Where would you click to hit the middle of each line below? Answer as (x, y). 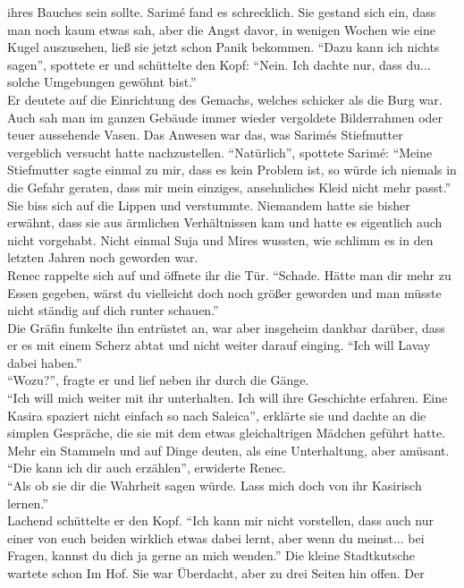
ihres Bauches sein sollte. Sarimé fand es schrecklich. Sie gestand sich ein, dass (222, 12)
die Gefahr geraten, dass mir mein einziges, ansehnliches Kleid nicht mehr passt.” (229, 187)
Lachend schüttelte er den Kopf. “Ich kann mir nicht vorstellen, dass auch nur (221, 520)
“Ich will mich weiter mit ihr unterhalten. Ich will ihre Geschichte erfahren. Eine (228, 398)
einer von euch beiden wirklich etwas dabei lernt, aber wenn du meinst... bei (216, 537)
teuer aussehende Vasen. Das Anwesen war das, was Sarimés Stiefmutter (205, 135)
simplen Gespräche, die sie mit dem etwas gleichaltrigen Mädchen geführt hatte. (227, 433)
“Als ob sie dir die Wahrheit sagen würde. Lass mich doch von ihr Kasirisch (215, 486)
